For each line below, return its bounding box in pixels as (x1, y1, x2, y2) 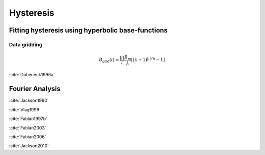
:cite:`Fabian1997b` (9, 116, 48, 122)
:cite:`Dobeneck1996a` (9, 72, 55, 78)
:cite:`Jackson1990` (9, 97, 49, 103)
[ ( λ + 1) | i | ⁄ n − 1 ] (131, 56, 165, 62)
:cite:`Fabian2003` (9, 124, 46, 130)
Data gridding (9, 41, 43, 48)
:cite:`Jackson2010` (9, 143, 49, 149)
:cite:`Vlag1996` (9, 106, 41, 113)
